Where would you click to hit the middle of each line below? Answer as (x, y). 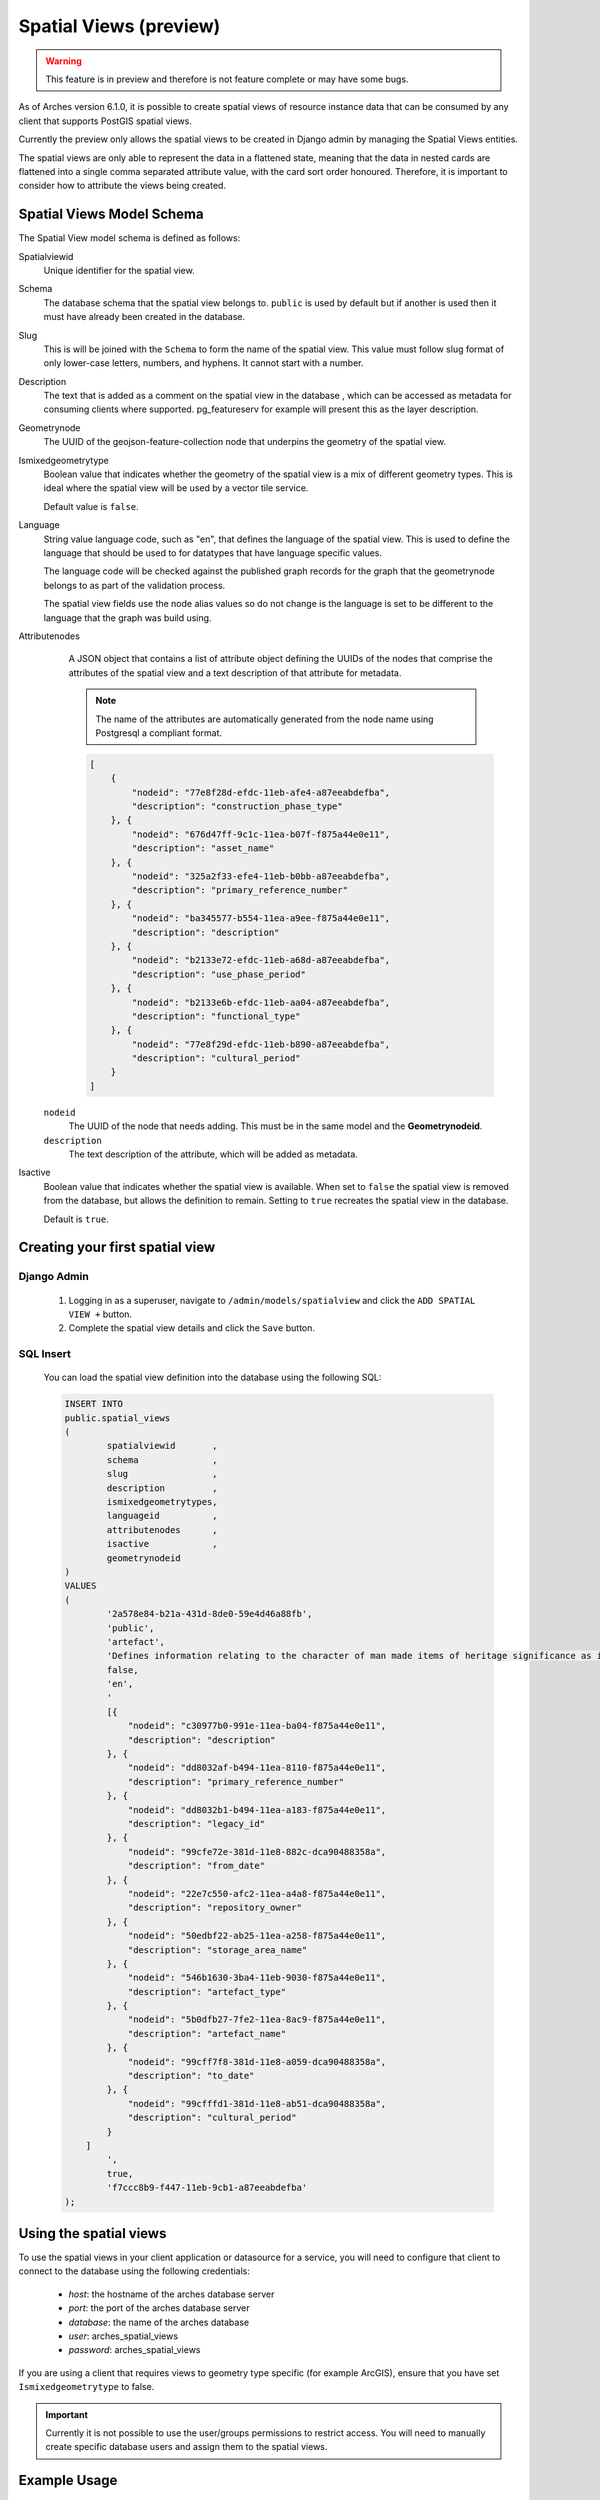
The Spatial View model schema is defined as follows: (129, 238)
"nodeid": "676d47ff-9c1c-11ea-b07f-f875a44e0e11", (261, 834)
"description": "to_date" (191, 2076)
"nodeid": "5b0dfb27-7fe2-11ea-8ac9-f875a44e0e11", (257, 2019)
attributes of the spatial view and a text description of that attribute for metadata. (235, 672)
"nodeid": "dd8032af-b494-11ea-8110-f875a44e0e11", (257, 1768)
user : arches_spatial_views (123, 2336)
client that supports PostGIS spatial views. (105, 121)
